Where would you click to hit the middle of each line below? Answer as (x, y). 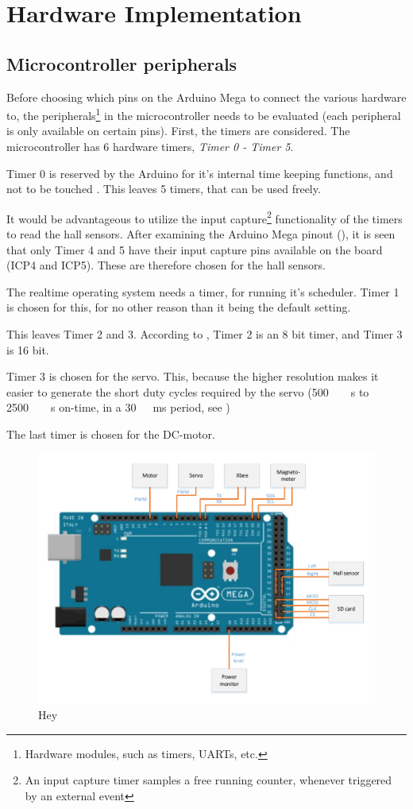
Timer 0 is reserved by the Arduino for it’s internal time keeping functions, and (200, 173)
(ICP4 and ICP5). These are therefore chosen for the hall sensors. (166, 265)
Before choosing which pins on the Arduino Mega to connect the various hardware (206, 97)
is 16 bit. (28, 349)
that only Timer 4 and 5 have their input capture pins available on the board (195, 249)
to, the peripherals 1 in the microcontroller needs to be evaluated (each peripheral (204, 114)
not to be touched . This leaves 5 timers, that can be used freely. (164, 189)
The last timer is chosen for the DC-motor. (111, 434)
